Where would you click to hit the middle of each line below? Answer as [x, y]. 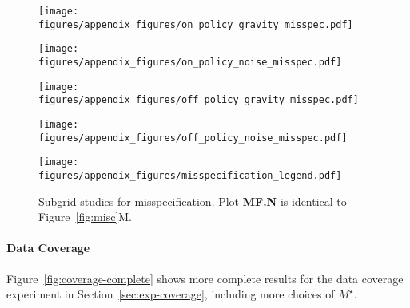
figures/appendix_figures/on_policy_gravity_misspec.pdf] [196, 24]
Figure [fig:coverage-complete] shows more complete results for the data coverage [205, 278]
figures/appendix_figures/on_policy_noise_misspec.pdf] [190, 62]
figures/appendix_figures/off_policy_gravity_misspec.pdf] [199, 100]
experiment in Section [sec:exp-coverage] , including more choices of [171, 294]
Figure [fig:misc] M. [86, 217]
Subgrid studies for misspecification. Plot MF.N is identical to [193, 201]
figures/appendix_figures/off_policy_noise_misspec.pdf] [193, 138]
